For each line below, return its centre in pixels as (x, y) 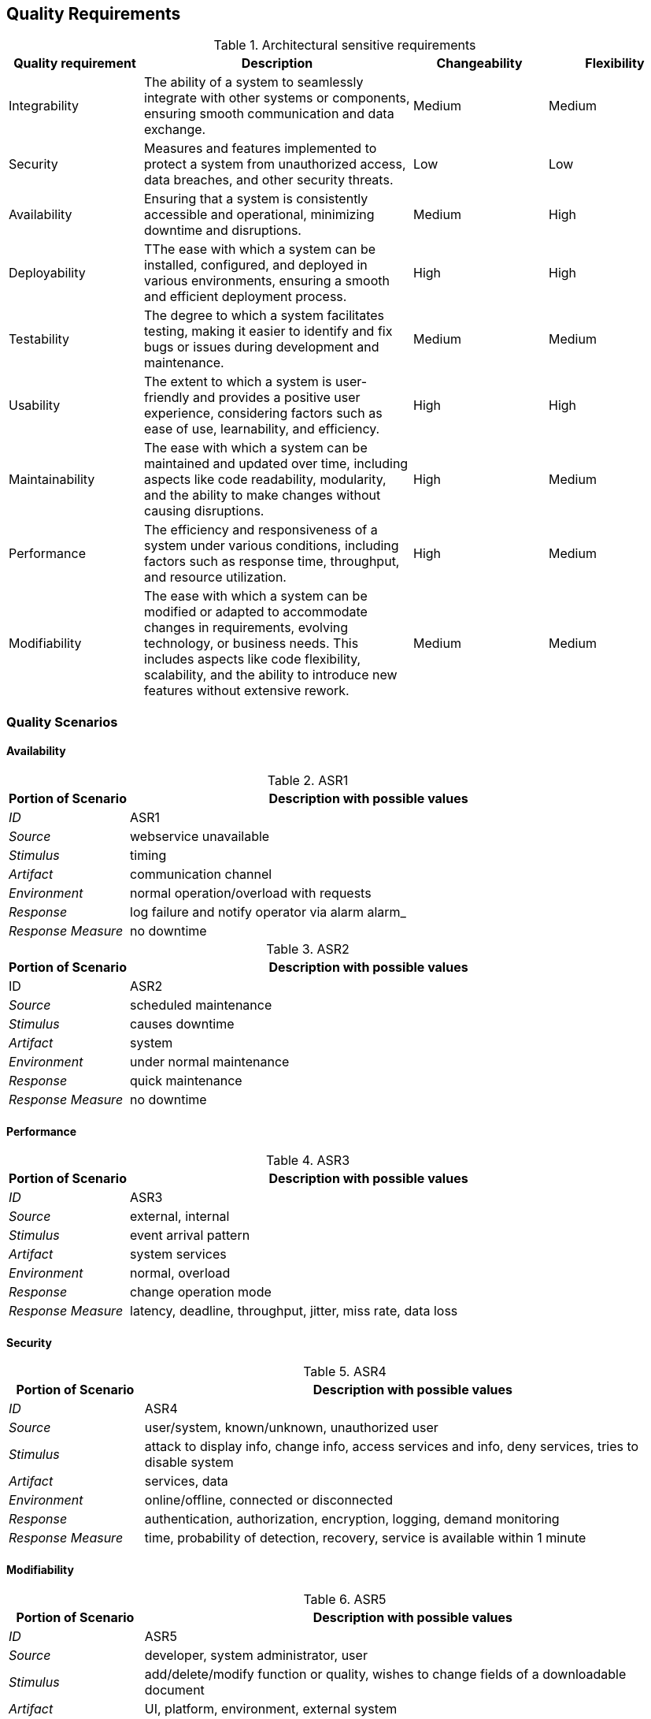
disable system (189, 1462)
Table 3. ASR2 (308, 949)
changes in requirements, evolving (246, 628)
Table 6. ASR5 (345, 1599)
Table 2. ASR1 (308, 781)
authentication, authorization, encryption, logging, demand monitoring (352, 1519)
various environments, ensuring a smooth (267, 281)
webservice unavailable (200, 837)
